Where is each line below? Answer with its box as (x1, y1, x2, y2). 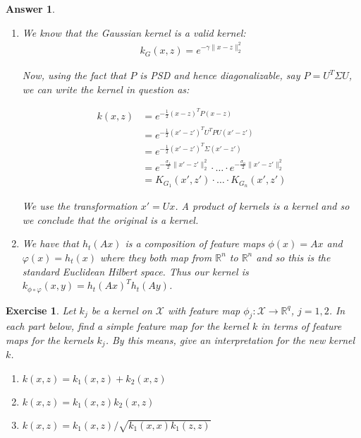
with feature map (168, 302, 240, 317)
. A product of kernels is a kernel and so (175, 199, 350, 213)
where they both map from (99, 249, 212, 264)
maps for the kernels (6, 332, 94, 347)
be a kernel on (91, 302, 152, 317)
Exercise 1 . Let (6, 302, 76, 317)
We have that (22, 236, 79, 251)
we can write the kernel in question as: (22, 81, 190, 96)
